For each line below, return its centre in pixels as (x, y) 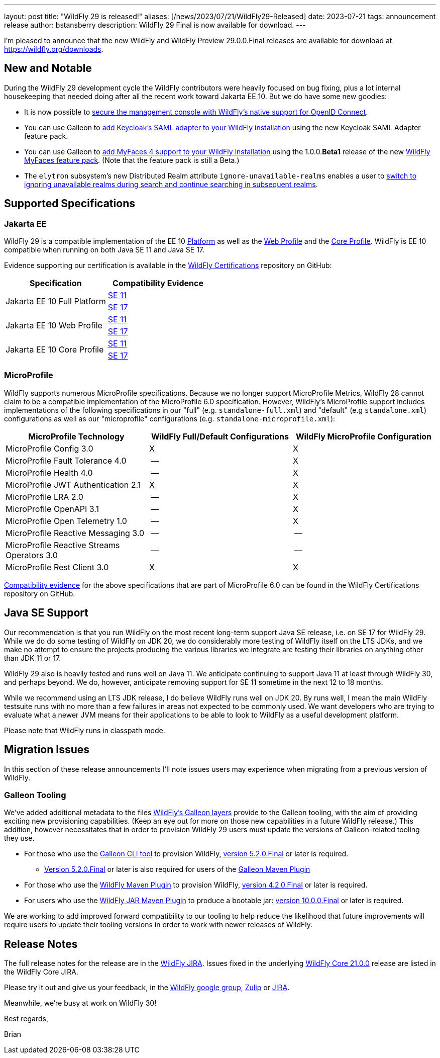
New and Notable (48, 68)
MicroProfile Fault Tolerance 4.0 (66, 460)
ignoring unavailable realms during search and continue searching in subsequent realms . (171, 184)
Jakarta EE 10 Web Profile (54, 326)
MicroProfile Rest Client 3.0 (57, 567)
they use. (19, 838)
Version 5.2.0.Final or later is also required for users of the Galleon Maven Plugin (177, 869)
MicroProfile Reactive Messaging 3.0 (75, 533)
